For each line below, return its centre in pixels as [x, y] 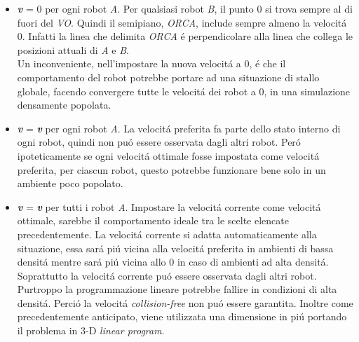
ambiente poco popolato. [70, 183]
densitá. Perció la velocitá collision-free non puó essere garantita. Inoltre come [185, 302]
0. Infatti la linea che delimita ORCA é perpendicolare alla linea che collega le [185, 36]
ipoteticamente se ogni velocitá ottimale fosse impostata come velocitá [168, 155]
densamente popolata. [64, 105]
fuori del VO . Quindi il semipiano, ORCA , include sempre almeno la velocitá [182, 22]
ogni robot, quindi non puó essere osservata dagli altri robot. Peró [159, 142]
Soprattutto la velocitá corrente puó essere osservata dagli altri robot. [167, 275]
